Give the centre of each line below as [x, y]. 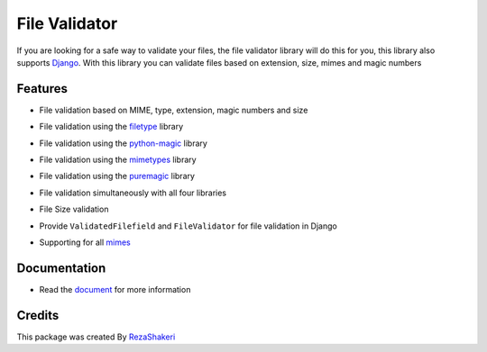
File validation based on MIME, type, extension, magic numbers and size [174, 110]
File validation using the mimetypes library [118, 160]
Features [42, 89]
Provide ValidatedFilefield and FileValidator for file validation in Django [188, 226]
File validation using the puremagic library [117, 176]
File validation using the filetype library [111, 127]
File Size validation [74, 209]
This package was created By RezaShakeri [96, 337]
